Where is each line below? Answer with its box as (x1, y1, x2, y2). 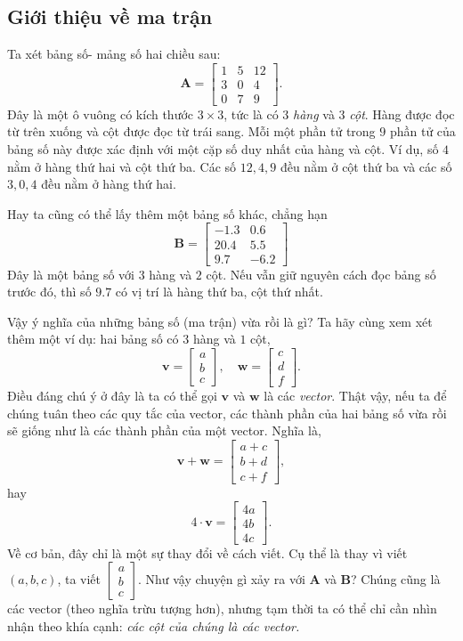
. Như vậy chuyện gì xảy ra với (137, 570, 305, 588)
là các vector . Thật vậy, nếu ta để (264, 386, 447, 405)
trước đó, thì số (7, 282, 92, 301)
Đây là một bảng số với (7, 264, 134, 283)
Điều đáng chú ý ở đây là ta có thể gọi (7, 386, 217, 405)
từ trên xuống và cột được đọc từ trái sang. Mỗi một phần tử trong (7, 122, 376, 141)
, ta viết (57, 570, 102, 588)
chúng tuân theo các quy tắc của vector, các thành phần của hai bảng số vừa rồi (7, 403, 447, 422)
